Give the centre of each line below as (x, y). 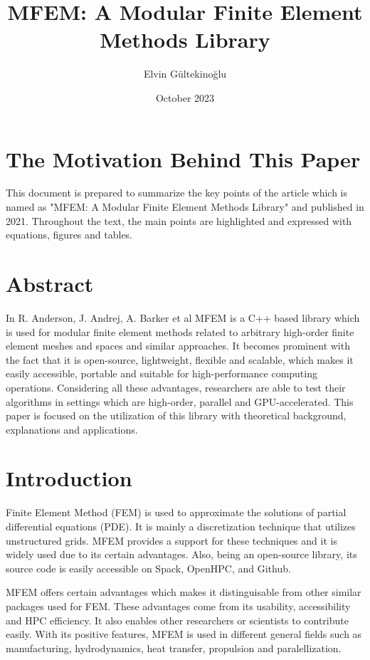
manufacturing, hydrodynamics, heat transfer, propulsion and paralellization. (174, 648)
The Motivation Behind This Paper (183, 158)
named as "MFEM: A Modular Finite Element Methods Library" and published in (185, 207)
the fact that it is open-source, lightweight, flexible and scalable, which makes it (180, 359)
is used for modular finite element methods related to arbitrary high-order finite (180, 331)
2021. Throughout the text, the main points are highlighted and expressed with (179, 220)
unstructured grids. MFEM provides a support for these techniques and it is (171, 540)
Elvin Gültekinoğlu (185, 74)
